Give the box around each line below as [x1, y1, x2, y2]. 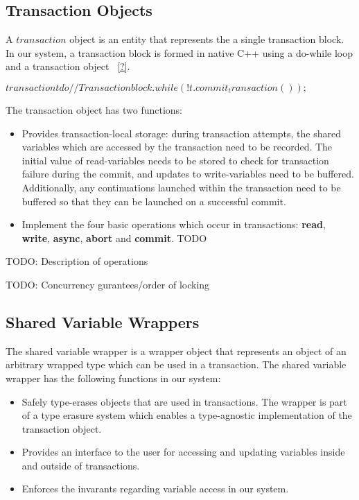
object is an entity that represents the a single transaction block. [69, 32, 344, 46]
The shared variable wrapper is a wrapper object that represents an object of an [6, 343, 347, 358]
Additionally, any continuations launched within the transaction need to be [21, 180, 341, 194]
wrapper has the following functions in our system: [6, 370, 221, 385]
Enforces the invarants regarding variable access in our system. [21, 481, 289, 496]
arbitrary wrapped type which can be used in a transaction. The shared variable [6, 357, 347, 372]
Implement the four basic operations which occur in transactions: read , [21, 217, 326, 232]
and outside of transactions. [21, 458, 140, 472]
